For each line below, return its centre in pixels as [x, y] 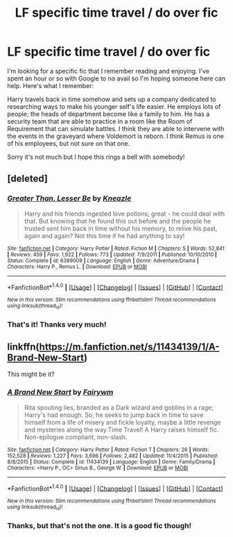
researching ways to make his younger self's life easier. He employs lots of [114, 106]
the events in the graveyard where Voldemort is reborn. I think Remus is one [115, 136]
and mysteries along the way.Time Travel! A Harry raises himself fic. [121, 429]
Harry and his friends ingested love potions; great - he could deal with [124, 214]
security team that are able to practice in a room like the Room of [100, 121]
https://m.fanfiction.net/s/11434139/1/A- [129, 347]
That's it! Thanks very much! [57, 324]
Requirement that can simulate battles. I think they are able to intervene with [116, 128]
